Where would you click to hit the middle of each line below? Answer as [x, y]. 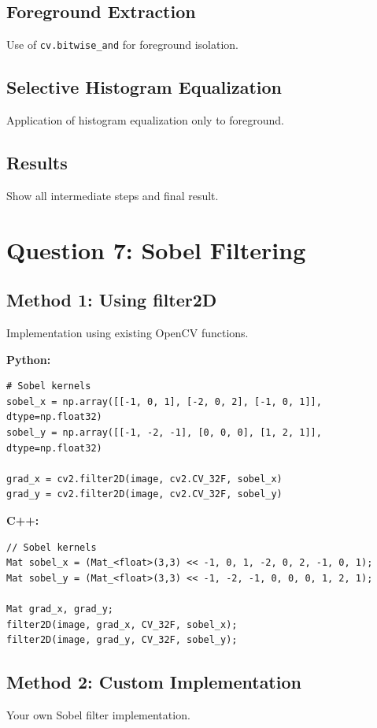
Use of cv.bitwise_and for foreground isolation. [122, 45]
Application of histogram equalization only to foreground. [145, 120]
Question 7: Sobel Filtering [156, 249]
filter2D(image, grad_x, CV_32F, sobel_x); [122, 624]
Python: [29, 359]
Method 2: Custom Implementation [154, 682]
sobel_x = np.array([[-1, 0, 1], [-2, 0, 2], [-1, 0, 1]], [164, 401]
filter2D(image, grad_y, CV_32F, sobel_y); [122, 640]
